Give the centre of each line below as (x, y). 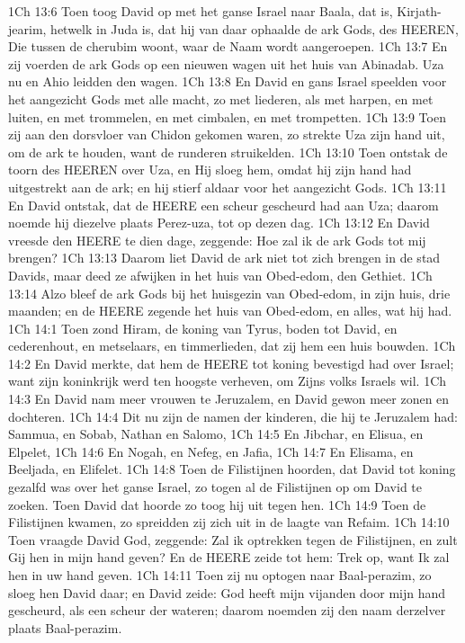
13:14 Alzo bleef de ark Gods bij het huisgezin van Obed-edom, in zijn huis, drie (229, 293)
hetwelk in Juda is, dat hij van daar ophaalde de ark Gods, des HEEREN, (255, 28)
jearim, (27, 28)
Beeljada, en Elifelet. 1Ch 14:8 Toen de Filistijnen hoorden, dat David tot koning (232, 469)
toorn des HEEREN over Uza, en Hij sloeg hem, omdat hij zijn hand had (210, 170)
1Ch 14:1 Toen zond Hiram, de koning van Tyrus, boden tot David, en (203, 328)
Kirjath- (419, 11)
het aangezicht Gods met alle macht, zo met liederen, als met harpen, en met (221, 98)
